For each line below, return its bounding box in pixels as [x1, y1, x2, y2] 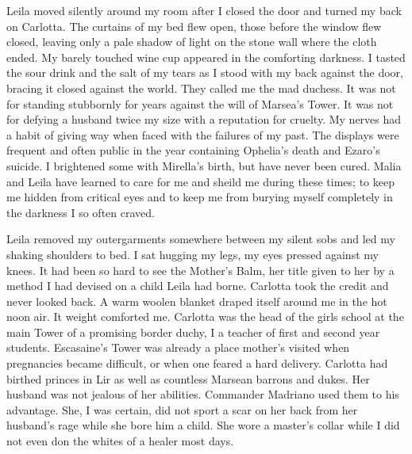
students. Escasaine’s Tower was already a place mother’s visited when [6, 339, 350, 356]
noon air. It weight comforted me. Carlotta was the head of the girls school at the [6, 308, 404, 325]
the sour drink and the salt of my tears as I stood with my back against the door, [6, 64, 403, 81]
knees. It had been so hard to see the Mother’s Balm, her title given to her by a [6, 261, 395, 278]
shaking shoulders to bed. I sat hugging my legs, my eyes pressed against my [6, 246, 379, 262]
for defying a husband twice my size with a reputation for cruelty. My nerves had [6, 111, 402, 128]
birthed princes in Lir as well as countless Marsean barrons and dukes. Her [6, 370, 370, 387]
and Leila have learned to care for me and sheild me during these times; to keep [6, 173, 395, 189]
